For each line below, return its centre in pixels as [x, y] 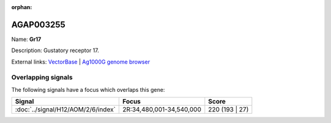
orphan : [22, 7]
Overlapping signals [42, 78]
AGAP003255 [38, 24]
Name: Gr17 [26, 39]
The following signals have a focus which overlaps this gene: [88, 89]
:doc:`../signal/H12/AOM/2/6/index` [65, 110]
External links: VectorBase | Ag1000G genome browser [81, 62]
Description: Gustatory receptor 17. [55, 50]
